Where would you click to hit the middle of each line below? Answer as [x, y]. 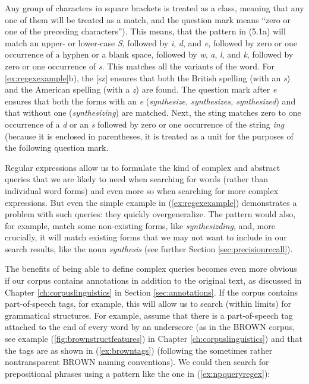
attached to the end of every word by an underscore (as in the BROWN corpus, [150, 327]
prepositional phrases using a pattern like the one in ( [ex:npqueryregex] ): [138, 373]
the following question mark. [57, 147]
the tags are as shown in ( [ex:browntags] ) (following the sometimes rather [139, 350]
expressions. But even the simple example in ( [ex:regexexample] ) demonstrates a [151, 202]
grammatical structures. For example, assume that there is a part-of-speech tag [149, 315]
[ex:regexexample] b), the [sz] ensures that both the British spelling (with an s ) [148, 77]
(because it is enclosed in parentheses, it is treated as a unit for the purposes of [149, 136]
